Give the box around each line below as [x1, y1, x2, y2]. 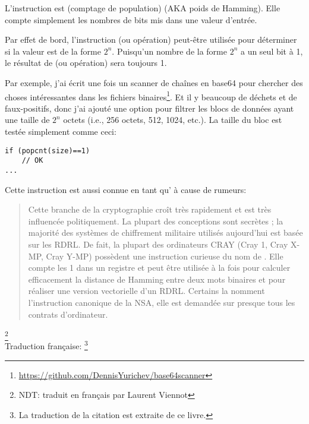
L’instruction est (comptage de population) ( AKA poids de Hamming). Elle [5, 2, 280, 14]
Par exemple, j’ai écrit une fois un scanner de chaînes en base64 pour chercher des [5, 76, 303, 88]
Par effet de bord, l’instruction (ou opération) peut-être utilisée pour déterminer [5, 33, 297, 46]
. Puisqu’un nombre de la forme [112, 45, 227, 57]
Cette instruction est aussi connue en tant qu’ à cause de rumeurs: [5, 183, 247, 195]
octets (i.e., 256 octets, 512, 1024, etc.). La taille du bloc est [63, 113, 282, 126]
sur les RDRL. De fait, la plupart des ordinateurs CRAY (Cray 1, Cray [28, 238, 288, 250]
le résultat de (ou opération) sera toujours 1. [5, 56, 167, 69]
